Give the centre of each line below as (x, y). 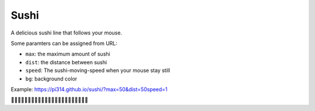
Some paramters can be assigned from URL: (64, 43)
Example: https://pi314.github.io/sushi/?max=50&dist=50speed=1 (89, 89)
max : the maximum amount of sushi (68, 54)
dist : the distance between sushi (66, 62)
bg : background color (51, 78)
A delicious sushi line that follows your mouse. (66, 33)
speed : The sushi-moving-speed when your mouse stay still (98, 71)
